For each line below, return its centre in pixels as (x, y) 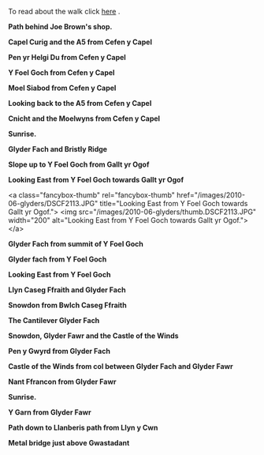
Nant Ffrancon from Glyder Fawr (62, 382)
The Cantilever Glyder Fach (54, 320)
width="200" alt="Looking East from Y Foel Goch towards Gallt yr (115, 220)
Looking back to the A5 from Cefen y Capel (80, 103)
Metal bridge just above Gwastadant (69, 443)
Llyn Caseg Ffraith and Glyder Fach (67, 290)
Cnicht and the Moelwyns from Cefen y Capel (84, 118)
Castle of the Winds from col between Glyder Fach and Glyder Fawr (121, 366)
